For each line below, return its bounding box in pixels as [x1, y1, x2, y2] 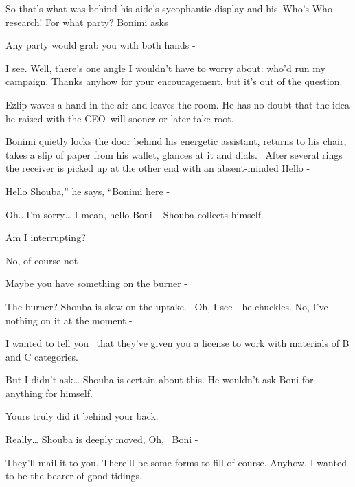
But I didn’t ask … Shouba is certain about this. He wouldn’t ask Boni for [5, 372, 314, 387]
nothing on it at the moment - [5, 313, 133, 327]
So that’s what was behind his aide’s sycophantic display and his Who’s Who [5, 1, 332, 15]
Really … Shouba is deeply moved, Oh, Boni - [5, 432, 198, 446]
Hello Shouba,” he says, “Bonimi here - [5, 183, 170, 198]
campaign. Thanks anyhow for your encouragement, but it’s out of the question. [5, 74, 343, 89]
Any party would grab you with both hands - [5, 38, 196, 52]
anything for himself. [5, 385, 93, 400]
